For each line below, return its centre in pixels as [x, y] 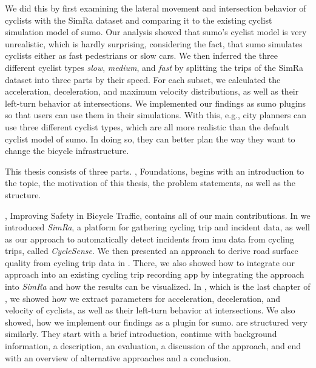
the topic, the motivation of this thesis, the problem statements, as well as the [150, 183]
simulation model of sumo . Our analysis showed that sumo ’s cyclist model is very [156, 32]
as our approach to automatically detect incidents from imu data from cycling [150, 239]
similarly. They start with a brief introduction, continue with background [141, 334]
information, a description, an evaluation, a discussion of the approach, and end [153, 346]
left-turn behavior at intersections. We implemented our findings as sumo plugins [156, 103]
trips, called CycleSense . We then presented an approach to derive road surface [152, 251]
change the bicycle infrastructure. [67, 151]
